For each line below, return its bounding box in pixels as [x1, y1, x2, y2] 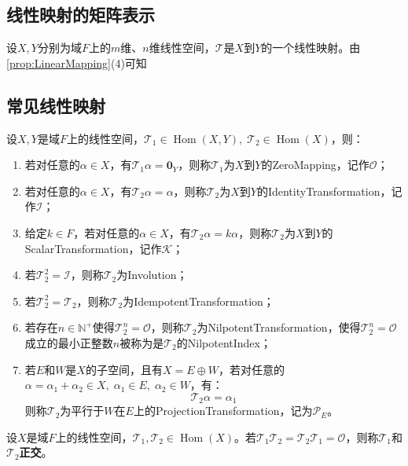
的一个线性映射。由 [261, 39, 361, 56]
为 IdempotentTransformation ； [123, 292, 274, 309]
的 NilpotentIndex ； [176, 334, 271, 350]
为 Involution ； [116, 266, 188, 283]
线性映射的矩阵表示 [6, 2, 155, 27]
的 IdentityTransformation [256, 182, 380, 199]
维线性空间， [149, 39, 215, 56]
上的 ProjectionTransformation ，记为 [133, 402, 313, 419]
